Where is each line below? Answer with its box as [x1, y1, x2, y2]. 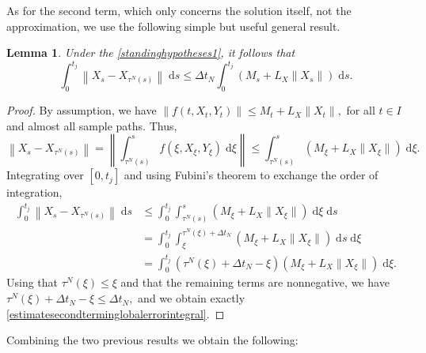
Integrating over [6, 167, 84, 183]
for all [346, 102, 375, 118]
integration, [6, 184, 63, 201]
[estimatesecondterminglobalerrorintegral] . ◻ [6, 305, 225, 321]
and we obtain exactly [138, 290, 245, 306]
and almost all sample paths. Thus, [6, 117, 177, 133]
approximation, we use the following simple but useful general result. [6, 17, 340, 34]
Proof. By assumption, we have [6, 102, 157, 118]
